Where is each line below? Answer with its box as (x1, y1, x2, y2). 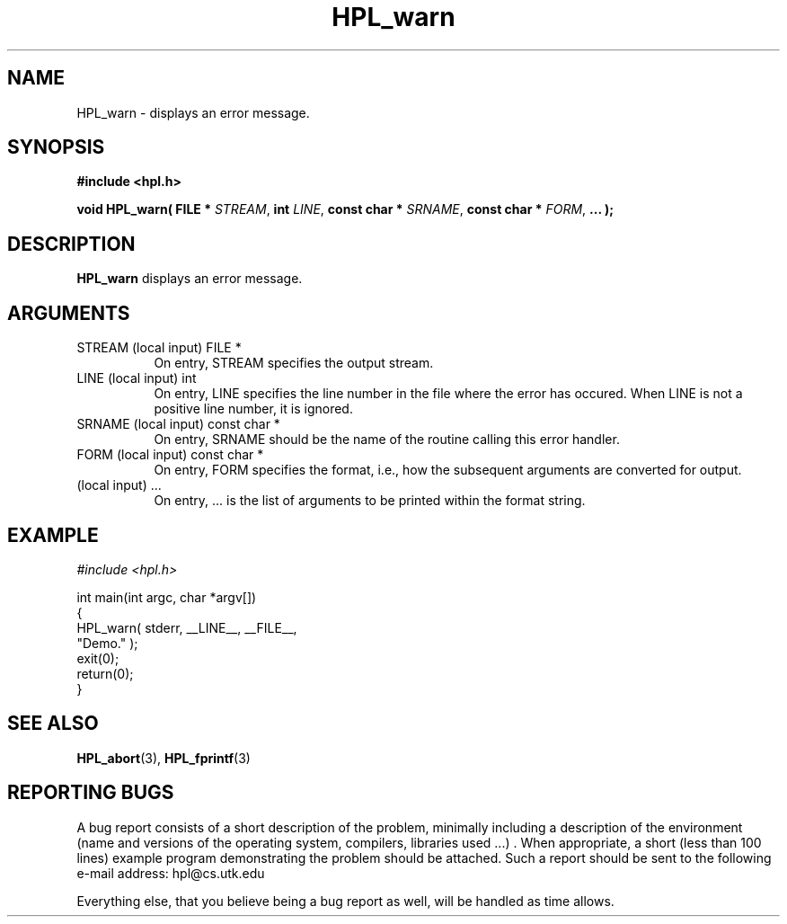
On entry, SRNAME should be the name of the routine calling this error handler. (154, 431, 620, 448)
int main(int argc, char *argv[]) (76, 589, 257, 605)
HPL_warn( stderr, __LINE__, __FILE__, (76, 619, 297, 635)
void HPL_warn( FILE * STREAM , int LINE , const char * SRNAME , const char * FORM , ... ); (76, 201, 615, 218)
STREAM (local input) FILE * (76, 340, 242, 356)
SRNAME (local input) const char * (76, 416, 280, 432)
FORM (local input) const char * (76, 447, 264, 463)
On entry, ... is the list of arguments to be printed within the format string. (154, 493, 586, 509)
